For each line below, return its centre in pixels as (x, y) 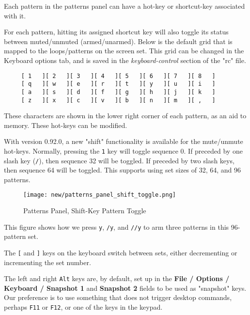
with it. (15, 15)
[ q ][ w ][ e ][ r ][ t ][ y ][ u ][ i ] (118, 84)
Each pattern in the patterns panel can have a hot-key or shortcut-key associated (125, 6)
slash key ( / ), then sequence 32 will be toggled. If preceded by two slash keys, (119, 160)
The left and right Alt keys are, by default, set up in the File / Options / (117, 278)
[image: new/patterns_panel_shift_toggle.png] (100, 195)
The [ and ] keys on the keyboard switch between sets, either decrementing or (121, 252)
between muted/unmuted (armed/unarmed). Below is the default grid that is (118, 41)
